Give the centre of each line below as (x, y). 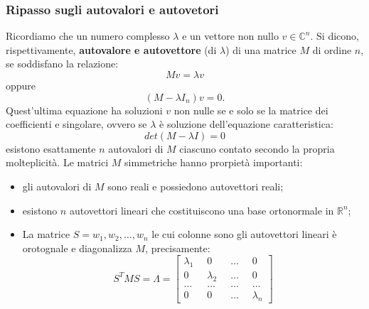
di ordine (332, 49)
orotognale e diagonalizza (77, 248)
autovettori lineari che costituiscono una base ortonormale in (202, 210)
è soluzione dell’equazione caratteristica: (246, 124)
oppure (21, 85)
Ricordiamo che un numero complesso (88, 36)
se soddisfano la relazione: (62, 64)
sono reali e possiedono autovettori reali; (196, 186)
